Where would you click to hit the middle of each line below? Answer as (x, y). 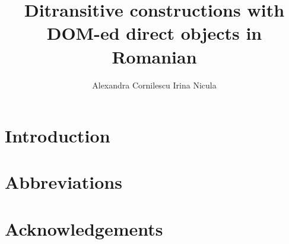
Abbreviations (63, 182)
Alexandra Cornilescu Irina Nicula (154, 85)
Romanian (154, 56)
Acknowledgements (84, 228)
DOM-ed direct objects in (154, 33)
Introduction (58, 136)
